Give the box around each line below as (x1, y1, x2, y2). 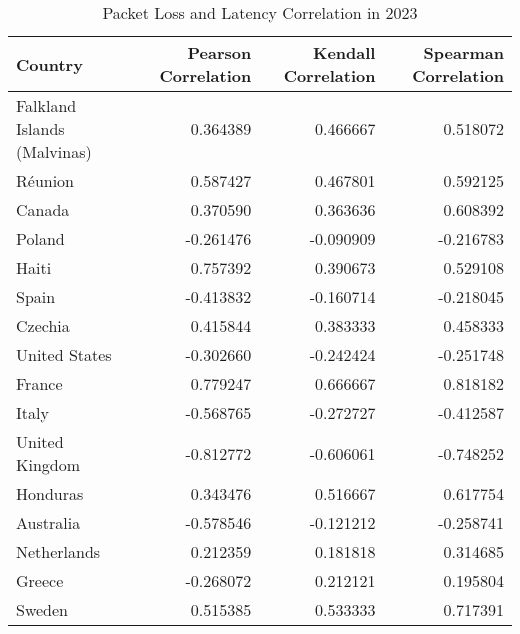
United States (16, 343, 112, 366)
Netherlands (16, 540, 101, 563)
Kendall (313, 41, 376, 64)
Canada (16, 198, 70, 221)
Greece (16, 569, 64, 592)
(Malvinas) (16, 140, 92, 163)
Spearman (423, 41, 504, 64)
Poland (16, 227, 65, 250)
